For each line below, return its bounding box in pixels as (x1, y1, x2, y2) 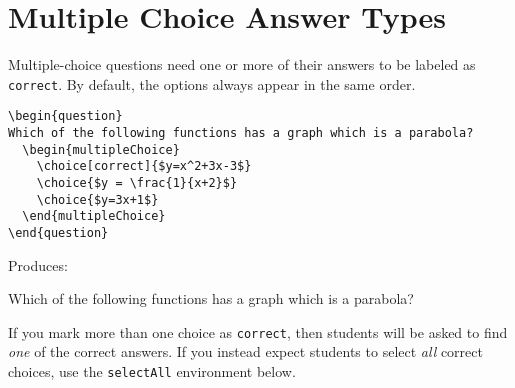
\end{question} (8, 225, 109, 240)
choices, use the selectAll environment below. (8, 361, 296, 382)
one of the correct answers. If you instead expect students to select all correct (8, 341, 483, 362)
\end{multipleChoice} (22, 209, 166, 224)
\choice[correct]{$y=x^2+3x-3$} (36, 159, 252, 174)
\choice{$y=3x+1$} (36, 192, 159, 207)
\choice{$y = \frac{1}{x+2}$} (36, 176, 238, 190)
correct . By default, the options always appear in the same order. (8, 73, 416, 94)
